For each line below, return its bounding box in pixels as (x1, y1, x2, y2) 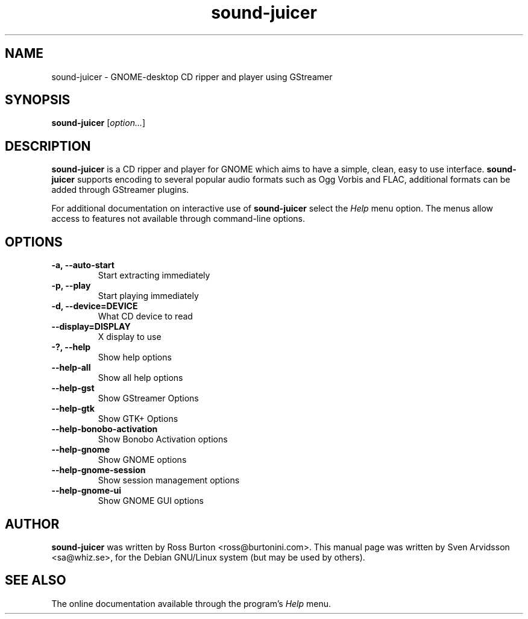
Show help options (98, 352, 172, 363)
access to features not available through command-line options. (51, 213, 306, 224)
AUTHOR (5, 516, 60, 532)
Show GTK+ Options (98, 413, 178, 424)
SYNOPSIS (5, 92, 71, 108)
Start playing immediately (98, 291, 199, 301)
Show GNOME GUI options (98, 495, 204, 506)
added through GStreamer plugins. (51, 184, 189, 195)
